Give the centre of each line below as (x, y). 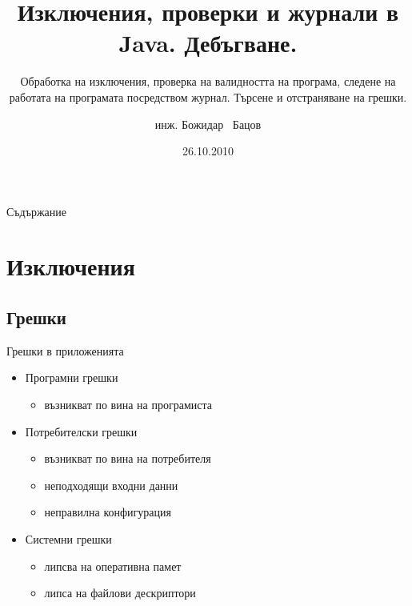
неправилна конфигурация (108, 512)
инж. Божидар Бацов (208, 124)
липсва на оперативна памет (113, 566)
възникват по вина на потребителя (128, 458)
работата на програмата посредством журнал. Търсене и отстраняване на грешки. (208, 96)
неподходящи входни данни (111, 485)
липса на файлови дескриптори (120, 593)
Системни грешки (68, 539)
